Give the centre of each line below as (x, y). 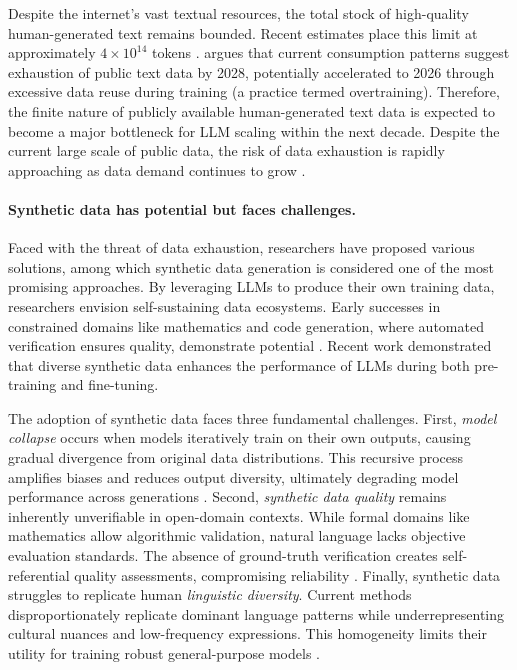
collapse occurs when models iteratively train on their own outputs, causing (239, 437)
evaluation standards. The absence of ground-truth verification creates (223, 555)
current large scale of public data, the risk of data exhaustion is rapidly (226, 150)
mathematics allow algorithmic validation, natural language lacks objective (237, 535)
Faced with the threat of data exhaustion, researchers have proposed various (241, 247)
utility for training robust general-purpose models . (164, 653)
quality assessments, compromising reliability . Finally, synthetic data (287, 574)
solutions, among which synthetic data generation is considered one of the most (251, 266)
